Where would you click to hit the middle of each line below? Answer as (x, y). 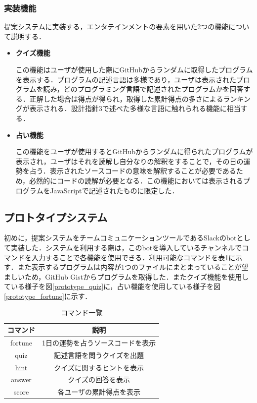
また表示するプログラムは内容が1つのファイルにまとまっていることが (129, 267)
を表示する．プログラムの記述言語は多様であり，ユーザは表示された (126, 79)
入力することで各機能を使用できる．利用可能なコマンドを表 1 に (133, 257)
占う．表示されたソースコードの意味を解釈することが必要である (133, 171)
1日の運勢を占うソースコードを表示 (99, 342)
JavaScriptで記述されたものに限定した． (114, 190)
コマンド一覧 (82, 313)
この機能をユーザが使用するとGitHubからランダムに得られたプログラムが (134, 151)
